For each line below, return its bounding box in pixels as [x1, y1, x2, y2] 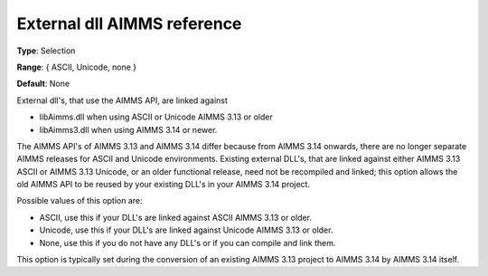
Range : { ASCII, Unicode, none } [16, 62, 137, 72]
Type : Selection [16, 45, 76, 56]
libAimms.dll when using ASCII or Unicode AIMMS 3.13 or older [39, 111, 273, 122]
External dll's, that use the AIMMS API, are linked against [16, 95, 228, 106]
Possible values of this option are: [16, 195, 144, 206]
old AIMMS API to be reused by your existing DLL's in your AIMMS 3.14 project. [16, 179, 311, 190]
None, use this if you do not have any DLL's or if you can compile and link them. [39, 237, 336, 248]
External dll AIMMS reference [16, 14, 242, 33]
